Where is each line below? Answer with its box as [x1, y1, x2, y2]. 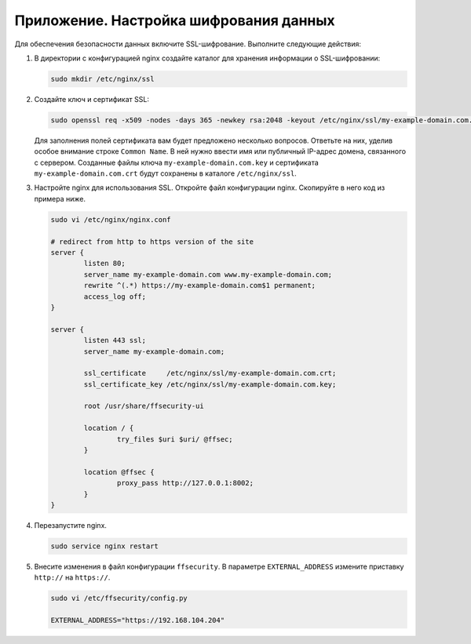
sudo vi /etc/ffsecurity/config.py [50, 594, 188, 603]
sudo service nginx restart [50, 541, 159, 551]
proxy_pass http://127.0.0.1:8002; [116, 478, 254, 488]
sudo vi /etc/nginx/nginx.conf [50, 215, 172, 224]
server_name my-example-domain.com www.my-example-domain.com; [83, 270, 333, 278]
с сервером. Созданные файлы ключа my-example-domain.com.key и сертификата [34, 158, 319, 167]
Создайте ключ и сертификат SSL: [34, 94, 149, 104]
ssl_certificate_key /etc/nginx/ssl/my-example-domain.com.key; [83, 380, 337, 388]
